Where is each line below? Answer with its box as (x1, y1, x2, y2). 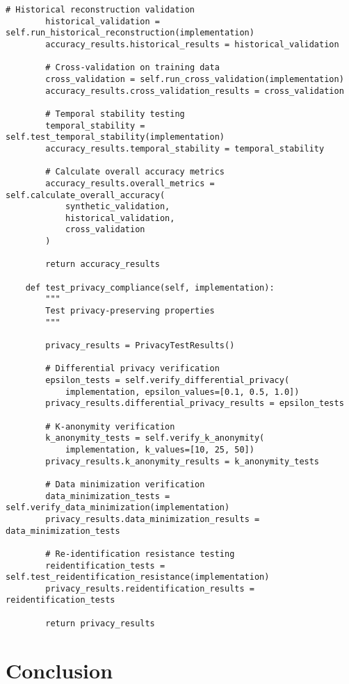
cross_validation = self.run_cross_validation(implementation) (45, 74, 344, 84)
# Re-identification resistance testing (45, 548, 235, 559)
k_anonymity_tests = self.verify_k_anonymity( (45, 433, 265, 443)
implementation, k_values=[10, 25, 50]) (65, 444, 254, 455)
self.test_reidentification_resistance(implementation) (6, 572, 270, 583)
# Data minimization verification (45, 479, 205, 489)
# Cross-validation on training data (45, 63, 220, 73)
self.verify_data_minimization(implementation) (6, 503, 230, 513)
